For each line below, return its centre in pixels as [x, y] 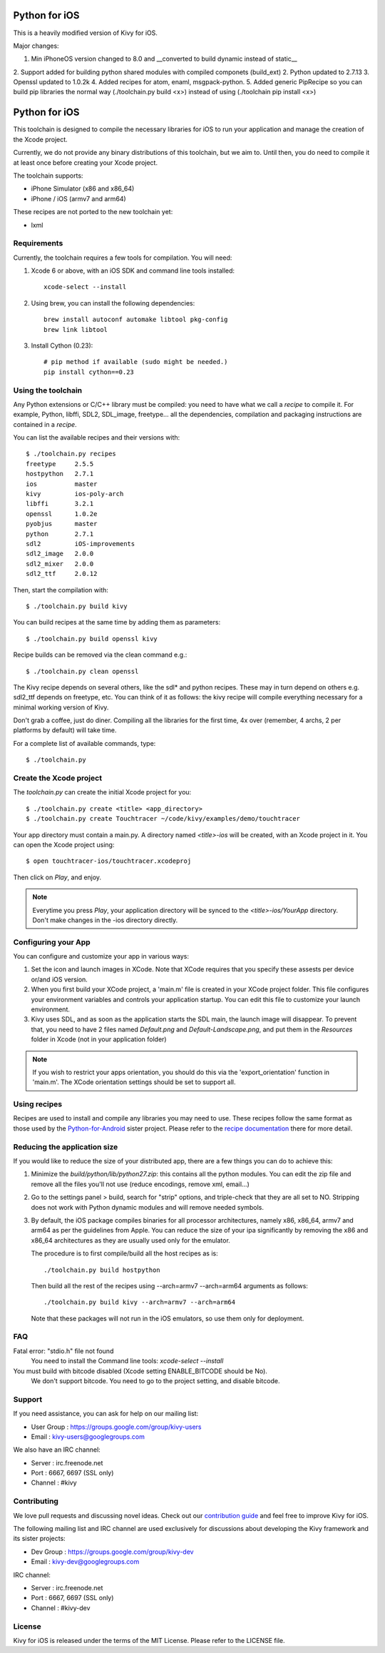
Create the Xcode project [58, 778]
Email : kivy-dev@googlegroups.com [85, 1562]
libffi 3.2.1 [60, 504]
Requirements [38, 243]
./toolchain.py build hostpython [102, 1270]
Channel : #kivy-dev [61, 1608]
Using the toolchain [48, 390]
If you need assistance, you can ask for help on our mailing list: [106, 1414]
